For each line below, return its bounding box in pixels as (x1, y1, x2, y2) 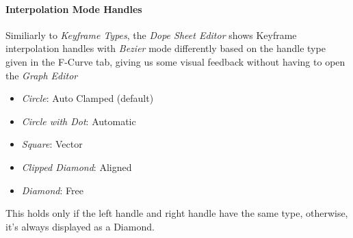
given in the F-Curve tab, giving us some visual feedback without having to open (5, 54, 345, 68)
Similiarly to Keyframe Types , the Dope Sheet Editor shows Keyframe (5, 27, 297, 42)
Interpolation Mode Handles (5, 1, 142, 16)
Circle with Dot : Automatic (21, 114, 136, 128)
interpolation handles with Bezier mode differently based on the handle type (5, 41, 326, 55)
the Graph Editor (5, 68, 78, 82)
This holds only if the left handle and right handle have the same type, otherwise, (5, 206, 348, 220)
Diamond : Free (21, 183, 83, 197)
